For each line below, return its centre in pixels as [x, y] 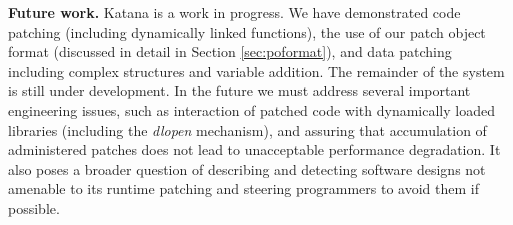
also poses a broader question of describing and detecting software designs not [247, 168]
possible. [34, 207]
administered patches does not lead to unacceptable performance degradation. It [254, 149]
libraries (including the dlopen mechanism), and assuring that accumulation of [247, 129]
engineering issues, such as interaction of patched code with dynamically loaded [251, 109]
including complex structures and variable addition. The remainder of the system [256, 70]
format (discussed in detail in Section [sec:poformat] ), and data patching [230, 51]
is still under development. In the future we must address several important [239, 90]
